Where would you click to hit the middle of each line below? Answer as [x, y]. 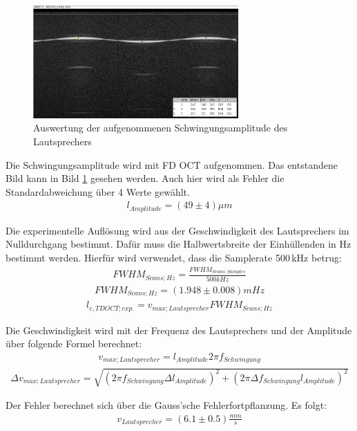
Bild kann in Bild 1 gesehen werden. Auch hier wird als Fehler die [145, 178]
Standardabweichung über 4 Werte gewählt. [98, 191]
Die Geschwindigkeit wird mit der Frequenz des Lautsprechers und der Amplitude [179, 330]
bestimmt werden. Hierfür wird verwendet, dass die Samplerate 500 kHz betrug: [174, 257]
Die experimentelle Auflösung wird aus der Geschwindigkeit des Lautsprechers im [177, 230]
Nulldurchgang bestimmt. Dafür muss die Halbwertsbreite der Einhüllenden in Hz [178, 244]
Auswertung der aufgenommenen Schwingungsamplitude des [161, 128]
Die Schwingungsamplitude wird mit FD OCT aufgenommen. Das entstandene [172, 164]
